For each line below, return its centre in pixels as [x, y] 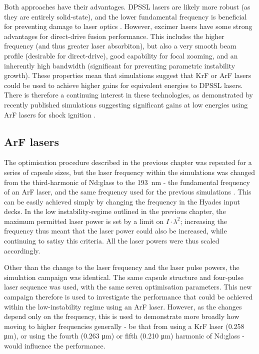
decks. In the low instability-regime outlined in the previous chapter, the [115, 211]
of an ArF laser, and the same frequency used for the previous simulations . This [128, 192]
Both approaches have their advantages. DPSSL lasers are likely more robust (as [127, 6]
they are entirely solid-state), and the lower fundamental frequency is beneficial [125, 16]
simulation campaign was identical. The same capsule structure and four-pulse [124, 277]
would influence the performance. [55, 346]
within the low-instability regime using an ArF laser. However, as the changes [123, 306]
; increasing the [203, 221]
